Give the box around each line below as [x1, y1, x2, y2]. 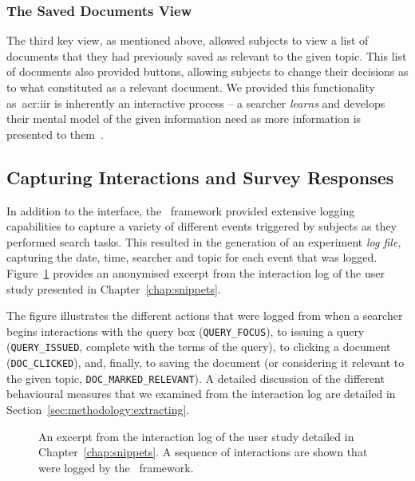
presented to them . [6, 125, 104, 142]
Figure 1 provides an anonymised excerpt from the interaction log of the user [6, 264, 385, 281]
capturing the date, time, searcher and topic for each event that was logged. [6, 249, 377, 266]
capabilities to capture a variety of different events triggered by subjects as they [6, 218, 397, 235]
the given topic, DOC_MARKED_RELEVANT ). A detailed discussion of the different [6, 369, 385, 386]
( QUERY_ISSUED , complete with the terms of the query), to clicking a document [6, 338, 391, 355]
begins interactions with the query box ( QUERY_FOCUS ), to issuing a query [6, 322, 365, 339]
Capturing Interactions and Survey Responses [6, 164, 394, 189]
